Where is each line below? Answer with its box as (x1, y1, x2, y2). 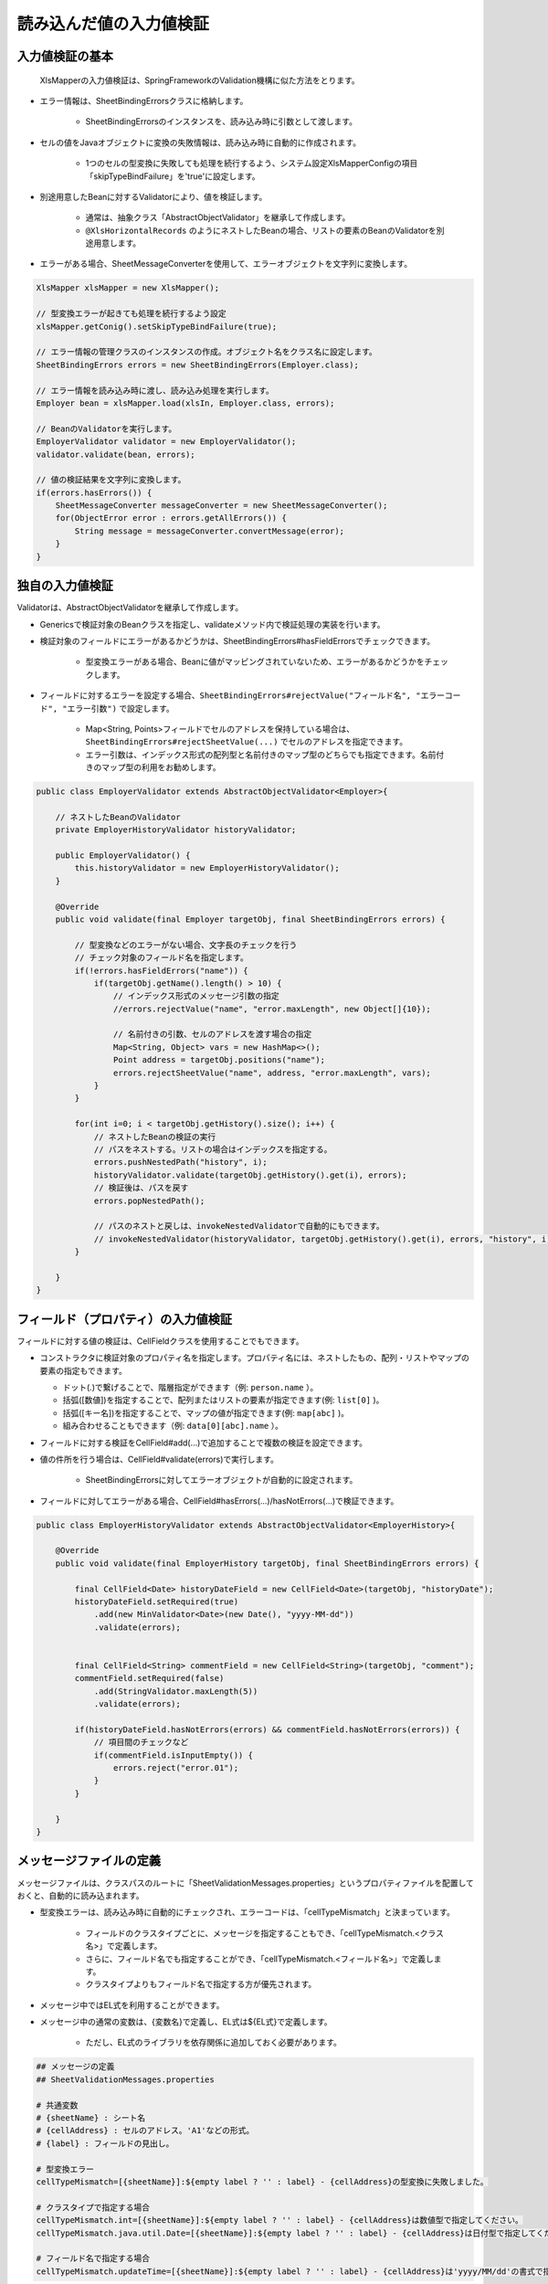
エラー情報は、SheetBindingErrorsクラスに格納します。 (39, 95, 248, 106)
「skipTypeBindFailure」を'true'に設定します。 (85, 170, 260, 182)
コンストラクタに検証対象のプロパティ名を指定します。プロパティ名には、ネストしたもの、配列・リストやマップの (39, 1352, 470, 1363)
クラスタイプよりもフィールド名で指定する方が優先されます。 (85, 1979, 317, 1990)
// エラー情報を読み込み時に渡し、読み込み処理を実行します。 (36, 385, 274, 396)
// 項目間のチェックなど (93, 1737, 189, 1748)
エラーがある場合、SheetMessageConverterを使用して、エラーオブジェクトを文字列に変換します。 (39, 259, 413, 270)
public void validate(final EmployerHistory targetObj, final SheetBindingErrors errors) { (55, 1558, 479, 1569)
